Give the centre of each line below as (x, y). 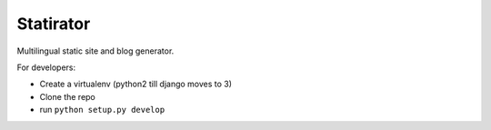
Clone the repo (67, 96)
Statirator (54, 24)
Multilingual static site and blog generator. (95, 51)
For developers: (46, 67)
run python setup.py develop (102, 110)
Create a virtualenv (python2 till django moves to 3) (135, 84)
